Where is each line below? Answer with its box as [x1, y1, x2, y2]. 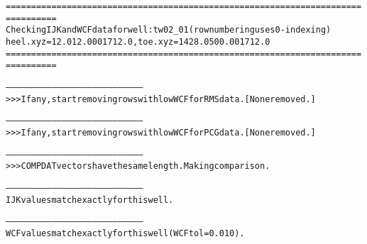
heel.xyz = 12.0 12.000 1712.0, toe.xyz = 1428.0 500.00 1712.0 [6, 36, 270, 47]
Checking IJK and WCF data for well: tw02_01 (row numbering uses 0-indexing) [6, 25, 332, 35]
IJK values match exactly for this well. [6, 194, 174, 205]
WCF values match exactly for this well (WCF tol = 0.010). [6, 228, 245, 238]
